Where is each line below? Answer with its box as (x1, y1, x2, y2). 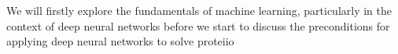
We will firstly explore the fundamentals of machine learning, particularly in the (6, 2, 392, 18)
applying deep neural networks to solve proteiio (6, 33, 234, 49)
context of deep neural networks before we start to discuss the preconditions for (6, 17, 390, 34)
